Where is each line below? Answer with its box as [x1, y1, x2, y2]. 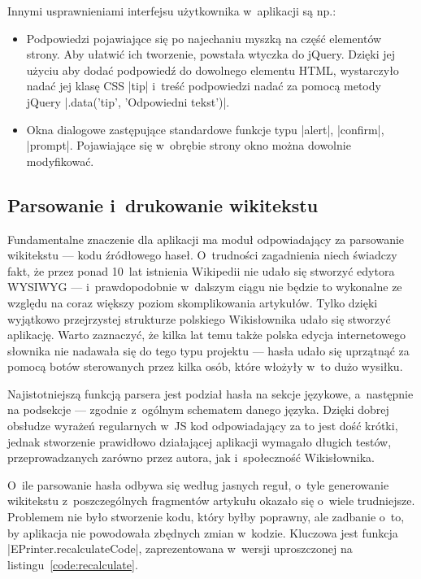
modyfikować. [26, 152, 94, 169]
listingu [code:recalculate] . [7, 555, 138, 572]
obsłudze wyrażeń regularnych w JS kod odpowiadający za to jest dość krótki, [7, 417, 398, 434]
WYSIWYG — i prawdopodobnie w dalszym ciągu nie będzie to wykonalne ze [7, 278, 402, 295]
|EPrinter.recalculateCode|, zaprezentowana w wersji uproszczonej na [7, 540, 353, 557]
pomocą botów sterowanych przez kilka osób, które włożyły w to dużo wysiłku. [7, 358, 403, 375]
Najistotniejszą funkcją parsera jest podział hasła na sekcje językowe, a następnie [7, 385, 414, 402]
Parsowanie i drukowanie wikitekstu [7, 192, 319, 217]
